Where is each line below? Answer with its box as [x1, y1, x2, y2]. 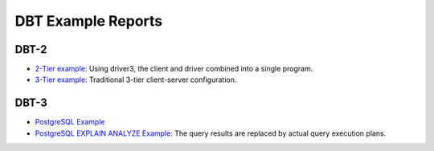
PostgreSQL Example [35, 117, 105, 127]
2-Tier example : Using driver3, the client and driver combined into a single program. [35, 64, 313, 74]
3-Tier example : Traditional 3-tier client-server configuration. [35, 75, 237, 84]
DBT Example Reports [14, 12, 163, 30]
